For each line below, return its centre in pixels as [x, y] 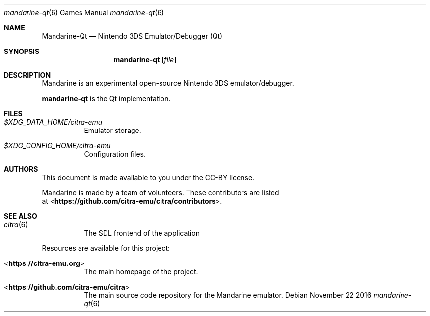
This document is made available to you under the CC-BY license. [148, 177]
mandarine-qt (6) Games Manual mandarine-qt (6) [84, 13]
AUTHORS [21, 169]
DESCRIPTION [27, 75]
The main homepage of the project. [141, 272]
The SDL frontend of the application [142, 233]
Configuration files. [115, 154]
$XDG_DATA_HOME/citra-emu [53, 122]
